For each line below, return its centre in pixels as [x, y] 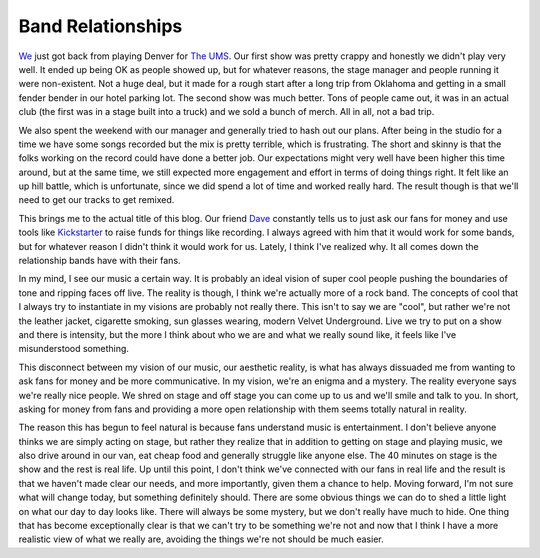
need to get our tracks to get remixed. [96, 200]
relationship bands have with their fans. [99, 261]
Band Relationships [100, 26]
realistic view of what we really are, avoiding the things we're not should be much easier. [201, 539]
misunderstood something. [74, 349]
